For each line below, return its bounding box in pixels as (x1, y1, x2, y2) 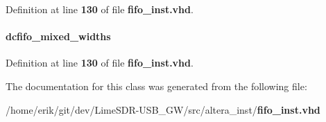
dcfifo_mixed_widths (6, 29, 111, 44)
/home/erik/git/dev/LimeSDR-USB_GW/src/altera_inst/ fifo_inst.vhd (6, 102, 320, 116)
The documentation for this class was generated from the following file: (6, 78, 307, 93)
